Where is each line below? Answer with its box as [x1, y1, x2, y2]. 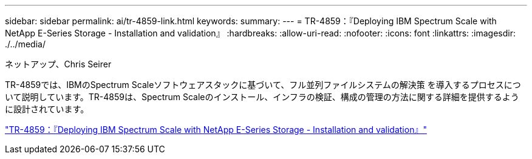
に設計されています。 [5, 104, 89, 114]
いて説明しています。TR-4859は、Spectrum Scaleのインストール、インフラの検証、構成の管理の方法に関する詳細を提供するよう [5, 92, 519, 102]
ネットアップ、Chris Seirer [5, 59, 112, 69]
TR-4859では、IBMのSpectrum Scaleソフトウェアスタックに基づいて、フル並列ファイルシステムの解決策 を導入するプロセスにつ [5, 79, 521, 90]
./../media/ [5, 39, 46, 49]
